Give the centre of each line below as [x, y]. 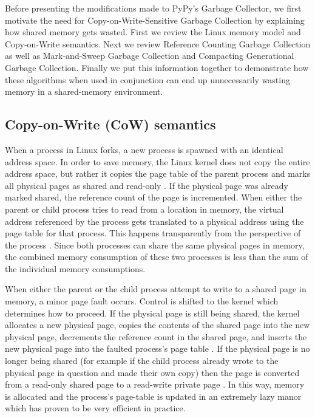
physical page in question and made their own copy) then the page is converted [152, 372]
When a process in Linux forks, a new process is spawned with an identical [144, 149]
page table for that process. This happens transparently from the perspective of [153, 233]
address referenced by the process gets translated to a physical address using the [154, 221]
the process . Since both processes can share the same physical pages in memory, [155, 245]
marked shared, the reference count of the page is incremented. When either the [154, 197]
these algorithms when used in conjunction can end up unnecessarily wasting [147, 79]
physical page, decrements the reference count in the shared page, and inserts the [156, 336]
